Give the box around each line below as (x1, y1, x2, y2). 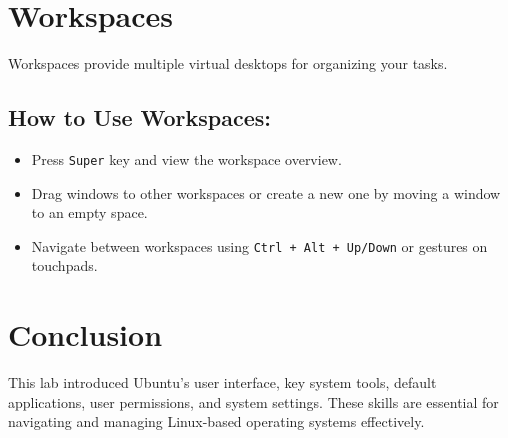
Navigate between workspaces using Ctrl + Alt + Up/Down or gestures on (31, 235, 488, 256)
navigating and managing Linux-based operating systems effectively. (8, 411, 425, 432)
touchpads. (31, 255, 98, 276)
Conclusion (8, 314, 163, 355)
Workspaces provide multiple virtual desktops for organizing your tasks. (8, 53, 448, 74)
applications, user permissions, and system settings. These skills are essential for (8, 391, 499, 412)
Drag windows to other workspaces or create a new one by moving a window (31, 182, 501, 203)
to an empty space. (31, 202, 148, 223)
